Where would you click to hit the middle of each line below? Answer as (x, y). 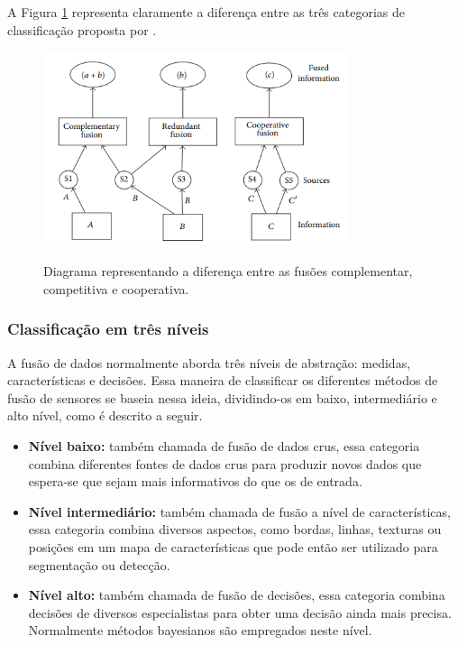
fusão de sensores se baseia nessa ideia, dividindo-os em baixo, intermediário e (222, 397)
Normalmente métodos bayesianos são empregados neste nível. (200, 630)
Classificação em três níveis (108, 329)
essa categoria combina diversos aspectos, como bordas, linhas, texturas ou (235, 529)
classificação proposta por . (82, 29)
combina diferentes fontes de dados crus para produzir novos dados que (225, 463)
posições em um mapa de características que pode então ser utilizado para (233, 547)
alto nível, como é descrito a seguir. (105, 415)
